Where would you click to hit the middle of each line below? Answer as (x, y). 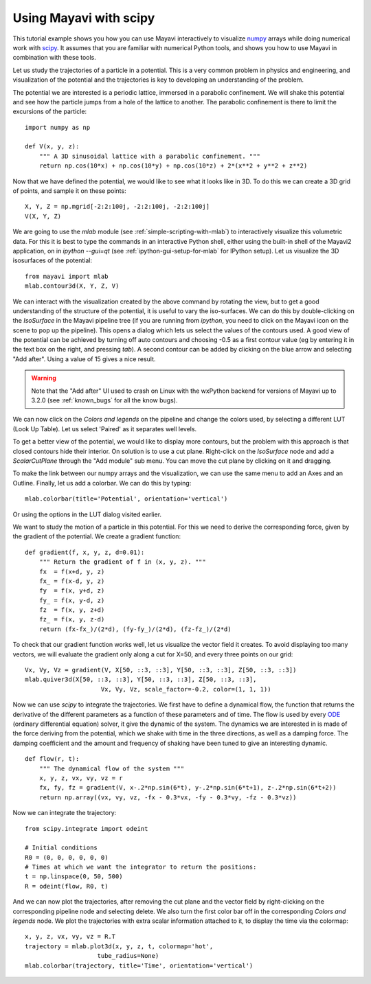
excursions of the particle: (50, 112)
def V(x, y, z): (52, 147)
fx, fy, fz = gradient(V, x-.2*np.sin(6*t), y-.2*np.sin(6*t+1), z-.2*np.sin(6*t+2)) (188, 788)
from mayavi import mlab (67, 276)
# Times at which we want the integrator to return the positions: (141, 867)
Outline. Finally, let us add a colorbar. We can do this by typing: (102, 483)
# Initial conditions (61, 848)
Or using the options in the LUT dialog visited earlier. (87, 514)
